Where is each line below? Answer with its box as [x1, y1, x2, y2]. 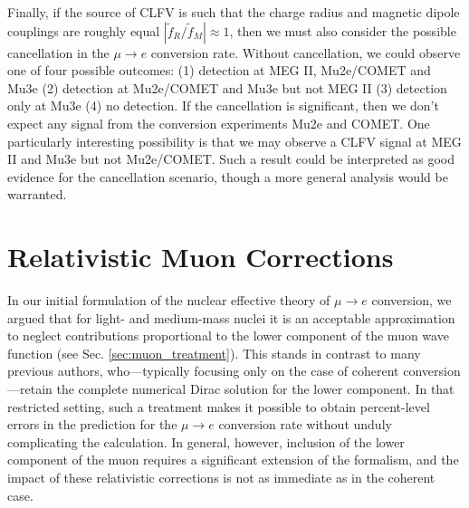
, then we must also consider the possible [229, 21, 456, 40]
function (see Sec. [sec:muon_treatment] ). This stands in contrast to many [7, 343, 421, 362]
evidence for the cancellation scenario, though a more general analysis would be [7, 167, 448, 186]
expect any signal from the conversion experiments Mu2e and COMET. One [7, 113, 430, 132]
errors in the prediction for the [7, 415, 177, 434]
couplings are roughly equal [7, 21, 160, 40]
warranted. [7, 185, 67, 204]
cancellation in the [7, 43, 110, 62]
